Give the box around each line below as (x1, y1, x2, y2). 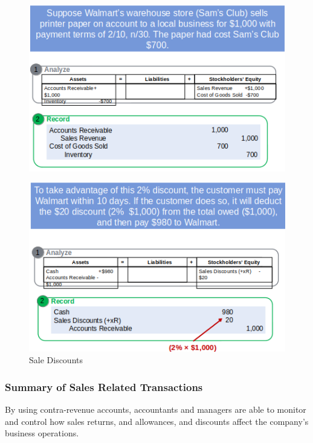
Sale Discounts (29, 354, 83, 366)
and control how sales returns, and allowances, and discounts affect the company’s (5, 415, 309, 427)
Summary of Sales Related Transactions (5, 379, 203, 394)
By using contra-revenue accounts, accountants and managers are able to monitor (5, 403, 306, 416)
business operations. (5, 427, 79, 439)
